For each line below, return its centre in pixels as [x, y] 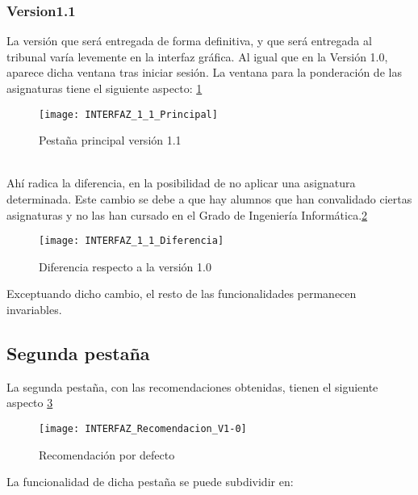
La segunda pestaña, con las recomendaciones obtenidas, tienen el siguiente [192, 386]
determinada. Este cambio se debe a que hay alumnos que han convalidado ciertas [209, 199]
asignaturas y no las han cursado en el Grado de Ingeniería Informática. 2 [187, 214]
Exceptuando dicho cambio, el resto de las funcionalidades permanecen [182, 294]
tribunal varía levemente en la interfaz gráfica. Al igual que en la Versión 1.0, [197, 56]
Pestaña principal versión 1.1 [110, 140]
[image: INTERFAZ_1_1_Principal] [128, 114]
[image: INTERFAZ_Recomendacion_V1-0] [143, 429]
